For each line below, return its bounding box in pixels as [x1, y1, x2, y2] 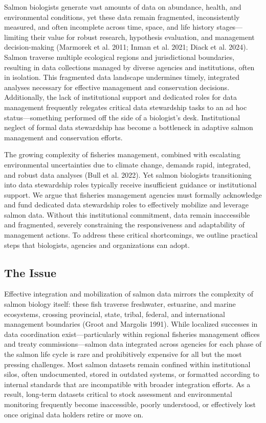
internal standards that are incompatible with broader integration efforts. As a [4, 378, 251, 389]
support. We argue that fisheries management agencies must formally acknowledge [4, 189, 262, 200]
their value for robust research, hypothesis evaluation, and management [31, 31, 255, 42]
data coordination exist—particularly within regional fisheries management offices [4, 328, 260, 339]
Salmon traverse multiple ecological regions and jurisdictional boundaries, [4, 51, 235, 62]
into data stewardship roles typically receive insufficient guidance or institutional [4, 179, 257, 190]
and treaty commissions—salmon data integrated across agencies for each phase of [4, 339, 262, 349]
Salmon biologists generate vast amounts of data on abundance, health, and [4, 2, 241, 12]
